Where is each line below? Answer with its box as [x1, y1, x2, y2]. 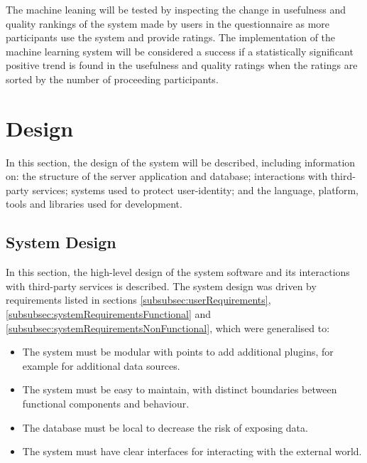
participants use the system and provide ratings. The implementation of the [6, 30, 336, 45]
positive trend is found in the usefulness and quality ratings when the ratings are [6, 58, 358, 73]
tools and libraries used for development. [6, 196, 182, 211]
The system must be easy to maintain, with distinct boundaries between [22, 382, 337, 397]
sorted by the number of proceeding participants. [6, 71, 219, 86]
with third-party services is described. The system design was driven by [6, 278, 317, 293]
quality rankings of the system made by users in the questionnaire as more [6, 16, 330, 31]
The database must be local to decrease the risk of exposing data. [22, 420, 308, 435]
